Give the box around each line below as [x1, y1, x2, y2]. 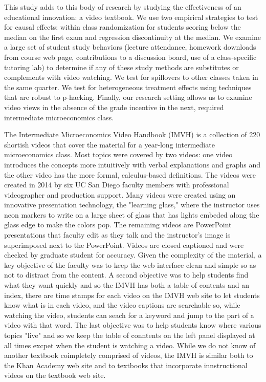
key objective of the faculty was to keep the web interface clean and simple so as [4, 259, 256, 270]
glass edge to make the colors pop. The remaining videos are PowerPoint [4, 219, 232, 230]
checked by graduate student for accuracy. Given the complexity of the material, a [4, 249, 262, 260]
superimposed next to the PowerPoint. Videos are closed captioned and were [4, 239, 244, 250]
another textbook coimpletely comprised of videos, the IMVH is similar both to [4, 350, 253, 360]
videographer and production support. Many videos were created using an [4, 189, 236, 200]
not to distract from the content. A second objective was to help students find [4, 269, 249, 280]
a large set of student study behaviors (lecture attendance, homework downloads [4, 41, 256, 52]
